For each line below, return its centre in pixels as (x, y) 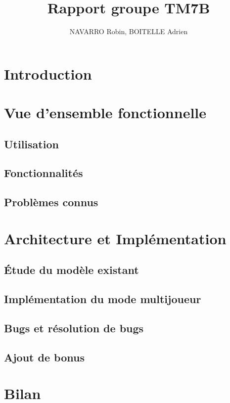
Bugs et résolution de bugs (74, 328)
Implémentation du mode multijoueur (103, 299)
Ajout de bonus (44, 357)
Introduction (48, 73)
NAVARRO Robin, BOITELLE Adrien (129, 31)
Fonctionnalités (44, 173)
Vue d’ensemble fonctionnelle (105, 112)
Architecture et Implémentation (115, 238)
